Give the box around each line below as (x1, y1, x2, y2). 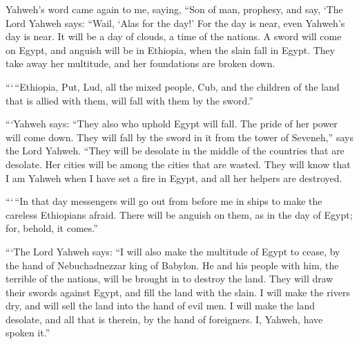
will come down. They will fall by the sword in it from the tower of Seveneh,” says (6, 129, 353, 144)
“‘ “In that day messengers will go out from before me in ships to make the (6, 194, 322, 208)
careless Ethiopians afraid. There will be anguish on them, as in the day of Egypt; (6, 207, 353, 221)
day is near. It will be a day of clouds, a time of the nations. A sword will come (6, 29, 342, 44)
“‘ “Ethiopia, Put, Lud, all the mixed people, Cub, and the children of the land (6, 79, 340, 93)
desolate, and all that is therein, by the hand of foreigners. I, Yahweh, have (6, 311, 323, 326)
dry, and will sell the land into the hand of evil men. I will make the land (6, 298, 316, 313)
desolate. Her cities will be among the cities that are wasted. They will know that (6, 156, 351, 171)
